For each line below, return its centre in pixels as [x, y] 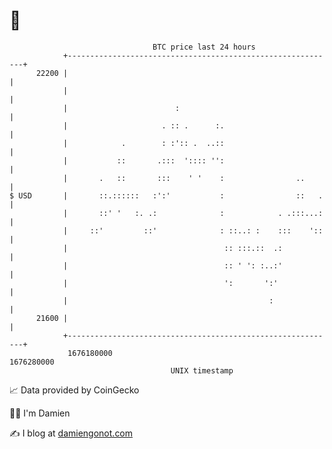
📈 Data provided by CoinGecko [74, 390]
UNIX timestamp [202, 370]
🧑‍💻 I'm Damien [40, 413]
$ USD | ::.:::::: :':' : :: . [166, 195]
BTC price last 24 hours [204, 47]
